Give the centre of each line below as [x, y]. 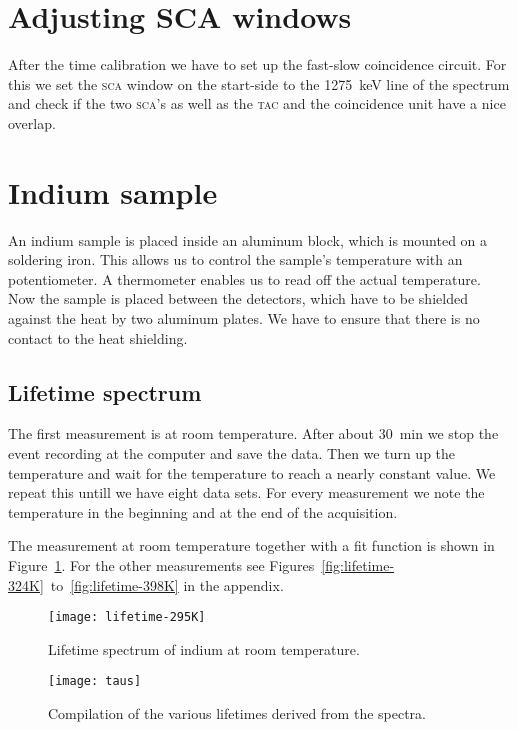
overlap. [32, 122]
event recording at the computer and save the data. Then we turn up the [232, 452]
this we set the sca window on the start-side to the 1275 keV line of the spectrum [259, 83]
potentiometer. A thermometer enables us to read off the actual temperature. [244, 278]
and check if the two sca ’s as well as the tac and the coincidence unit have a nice [257, 103]
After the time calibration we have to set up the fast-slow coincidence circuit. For [257, 64]
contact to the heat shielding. [98, 337]
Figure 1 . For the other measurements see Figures [161, 564]
